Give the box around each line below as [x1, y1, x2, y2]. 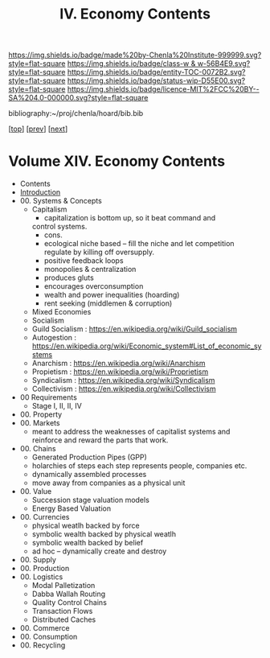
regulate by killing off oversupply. [43, 247, 155, 257]
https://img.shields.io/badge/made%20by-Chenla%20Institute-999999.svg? [8, 50, 262, 60]
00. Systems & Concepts [19, 196, 102, 206]
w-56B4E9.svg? [197, 59, 251, 68]
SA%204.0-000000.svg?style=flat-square [8, 93, 149, 103]
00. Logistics [19, 572, 63, 582]
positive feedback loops [43, 256, 124, 265]
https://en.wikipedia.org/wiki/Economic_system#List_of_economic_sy [31, 341, 262, 351]
